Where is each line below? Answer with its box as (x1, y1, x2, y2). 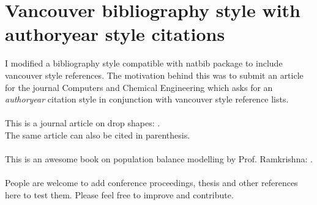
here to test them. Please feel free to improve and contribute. (5, 188, 234, 201)
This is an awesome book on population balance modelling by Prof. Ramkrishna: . (5, 153, 313, 165)
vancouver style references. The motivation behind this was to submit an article (5, 68, 304, 81)
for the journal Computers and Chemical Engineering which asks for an (5, 81, 273, 93)
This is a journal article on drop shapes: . (5, 117, 160, 129)
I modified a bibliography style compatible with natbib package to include (5, 57, 283, 70)
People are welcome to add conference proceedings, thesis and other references (5, 176, 298, 189)
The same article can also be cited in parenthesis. (5, 128, 190, 141)
